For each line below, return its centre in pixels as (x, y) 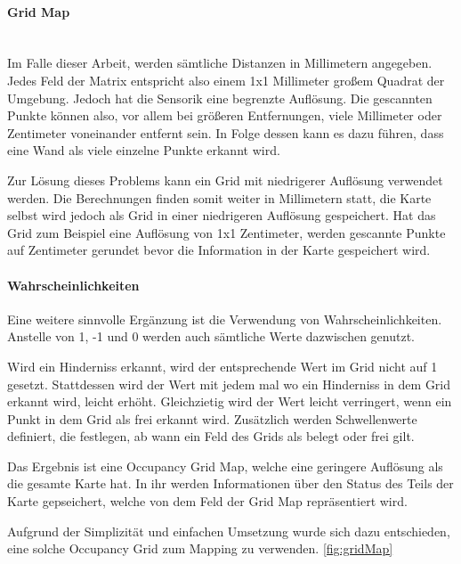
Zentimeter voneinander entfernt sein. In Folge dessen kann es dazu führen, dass (226, 132)
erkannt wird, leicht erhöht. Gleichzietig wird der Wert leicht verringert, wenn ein (230, 401)
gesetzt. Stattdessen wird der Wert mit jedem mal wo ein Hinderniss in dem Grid (229, 384)
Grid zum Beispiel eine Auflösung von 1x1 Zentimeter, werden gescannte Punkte (226, 232)
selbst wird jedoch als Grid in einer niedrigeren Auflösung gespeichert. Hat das (222, 215)
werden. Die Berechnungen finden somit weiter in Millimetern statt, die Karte (219, 197)
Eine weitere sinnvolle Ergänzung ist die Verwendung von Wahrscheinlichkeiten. (225, 319)
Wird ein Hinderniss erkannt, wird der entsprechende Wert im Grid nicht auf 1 (222, 366)
